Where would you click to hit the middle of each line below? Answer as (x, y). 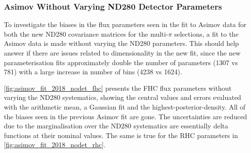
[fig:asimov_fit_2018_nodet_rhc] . (55, 145)
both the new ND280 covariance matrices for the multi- (86, 34)
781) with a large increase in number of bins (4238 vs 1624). (93, 72)
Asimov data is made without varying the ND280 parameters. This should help (121, 43)
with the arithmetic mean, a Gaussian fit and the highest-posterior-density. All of (125, 106)
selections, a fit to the (206, 34)
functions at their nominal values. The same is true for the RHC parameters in (121, 135)
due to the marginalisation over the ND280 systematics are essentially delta (116, 126)
